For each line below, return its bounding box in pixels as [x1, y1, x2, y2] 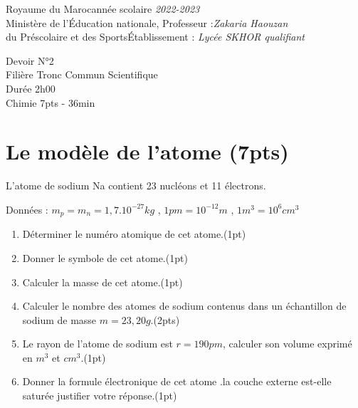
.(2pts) [150, 312, 180, 327]
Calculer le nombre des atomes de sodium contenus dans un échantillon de [22, 298, 347, 313]
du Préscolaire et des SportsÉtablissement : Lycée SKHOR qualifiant [6, 29, 305, 44]
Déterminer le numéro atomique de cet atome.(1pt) [22, 226, 246, 241]
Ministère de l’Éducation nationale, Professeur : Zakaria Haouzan [6, 15, 288, 30]
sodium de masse [22, 312, 97, 327]
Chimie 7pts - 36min [6, 95, 95, 110]
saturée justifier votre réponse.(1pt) [22, 388, 177, 403]
